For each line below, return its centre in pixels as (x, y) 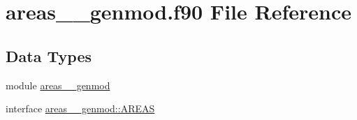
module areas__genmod (58, 85)
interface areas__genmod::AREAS (80, 108)
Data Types (49, 55)
